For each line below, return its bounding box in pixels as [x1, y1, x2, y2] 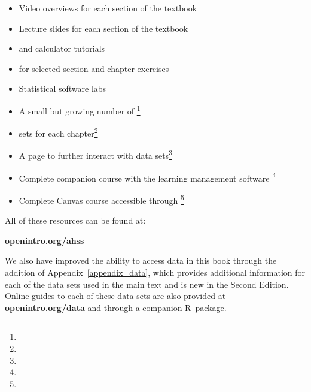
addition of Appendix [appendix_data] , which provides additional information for [5, 266, 306, 278]
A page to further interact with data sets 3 [19, 147, 172, 162]
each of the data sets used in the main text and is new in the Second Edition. [5, 278, 289, 290]
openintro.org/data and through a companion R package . [5, 301, 227, 313]
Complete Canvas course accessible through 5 [19, 192, 184, 206]
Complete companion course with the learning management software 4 [19, 170, 276, 184]
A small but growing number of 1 [19, 102, 141, 117]
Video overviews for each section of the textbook [19, 2, 197, 14]
